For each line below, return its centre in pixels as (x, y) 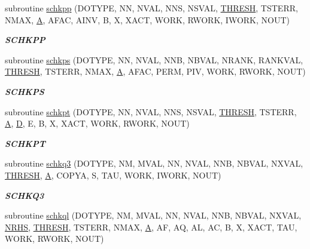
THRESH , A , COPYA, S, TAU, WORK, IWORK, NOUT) (113, 175)
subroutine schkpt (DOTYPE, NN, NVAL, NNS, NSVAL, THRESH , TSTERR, (151, 111)
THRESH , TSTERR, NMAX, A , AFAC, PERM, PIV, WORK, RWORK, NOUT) (155, 71)
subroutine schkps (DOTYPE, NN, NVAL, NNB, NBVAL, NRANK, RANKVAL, (154, 59)
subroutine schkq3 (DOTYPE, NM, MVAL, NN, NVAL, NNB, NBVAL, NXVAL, (154, 163)
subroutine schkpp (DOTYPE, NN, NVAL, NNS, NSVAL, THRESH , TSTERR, (151, 8)
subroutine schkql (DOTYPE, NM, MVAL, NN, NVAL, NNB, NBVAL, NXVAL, (153, 215)
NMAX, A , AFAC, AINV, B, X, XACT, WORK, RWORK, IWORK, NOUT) (147, 19)
